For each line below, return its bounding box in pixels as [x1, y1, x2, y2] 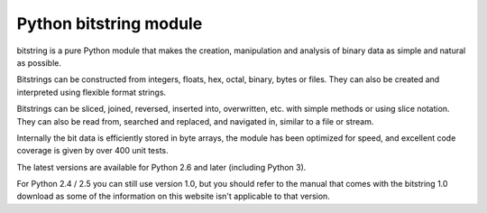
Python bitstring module [16, 14, 203, 33]
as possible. [16, 57, 62, 68]
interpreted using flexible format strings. [16, 87, 167, 97]
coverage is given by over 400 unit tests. [16, 145, 169, 156]
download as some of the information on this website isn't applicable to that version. [16, 190, 331, 202]
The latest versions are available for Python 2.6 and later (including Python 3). [16, 162, 307, 172]
